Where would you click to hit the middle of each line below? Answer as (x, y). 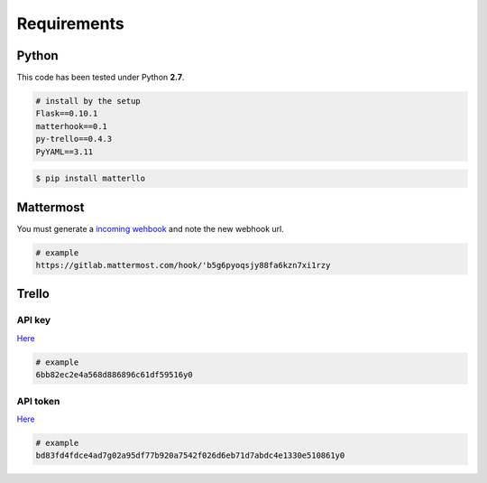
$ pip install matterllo (91, 179)
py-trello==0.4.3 (74, 139)
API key (34, 320)
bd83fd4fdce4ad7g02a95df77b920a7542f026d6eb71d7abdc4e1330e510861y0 (190, 455)
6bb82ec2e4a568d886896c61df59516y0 (114, 375)
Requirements (71, 23)
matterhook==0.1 (72, 126)
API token (38, 401)
